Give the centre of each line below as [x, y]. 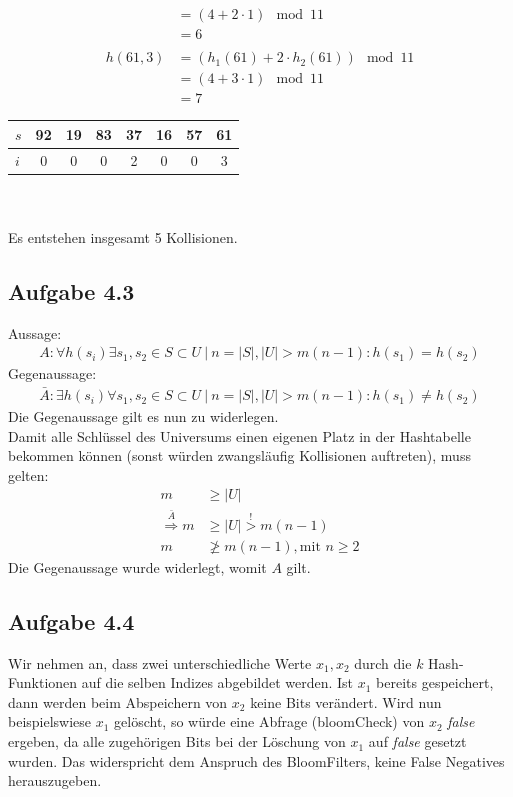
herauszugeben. [55, 780]
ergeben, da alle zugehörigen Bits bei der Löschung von [177, 741]
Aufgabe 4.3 [71, 290]
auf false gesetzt [417, 741]
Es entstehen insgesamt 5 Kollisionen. [123, 236]
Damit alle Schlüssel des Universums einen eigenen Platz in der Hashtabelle [239, 435]
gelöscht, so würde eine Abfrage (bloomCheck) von [269, 721]
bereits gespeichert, [435, 682]
